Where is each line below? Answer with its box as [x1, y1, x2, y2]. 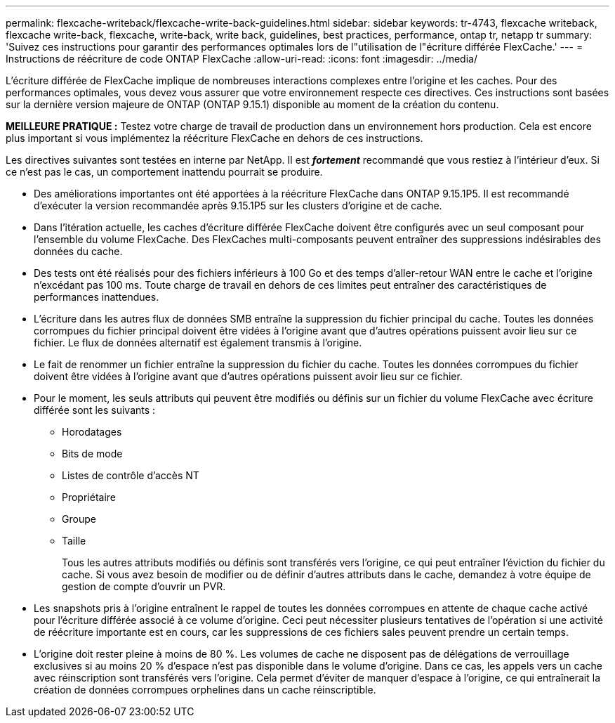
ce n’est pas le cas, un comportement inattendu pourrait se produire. [6, 166, 323, 178]
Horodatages [62, 426, 122, 438]
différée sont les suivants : [34, 404, 156, 416]
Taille [62, 535, 86, 547]
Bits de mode [62, 448, 123, 460]
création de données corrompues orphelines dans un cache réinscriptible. [34, 684, 376, 696]
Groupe [62, 513, 96, 525]
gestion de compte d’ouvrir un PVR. [62, 580, 226, 592]
